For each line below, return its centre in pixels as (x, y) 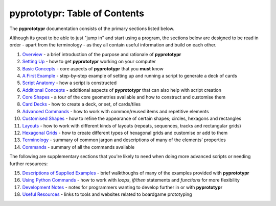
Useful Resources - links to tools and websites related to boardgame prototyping (107, 194)
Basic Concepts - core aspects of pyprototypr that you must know (93, 68)
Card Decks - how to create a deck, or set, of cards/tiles (81, 104)
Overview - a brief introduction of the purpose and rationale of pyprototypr (102, 54)
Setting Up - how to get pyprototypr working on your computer (89, 62)
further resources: (29, 164)
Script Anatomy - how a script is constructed (70, 83)
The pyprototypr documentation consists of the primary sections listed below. (92, 29)
